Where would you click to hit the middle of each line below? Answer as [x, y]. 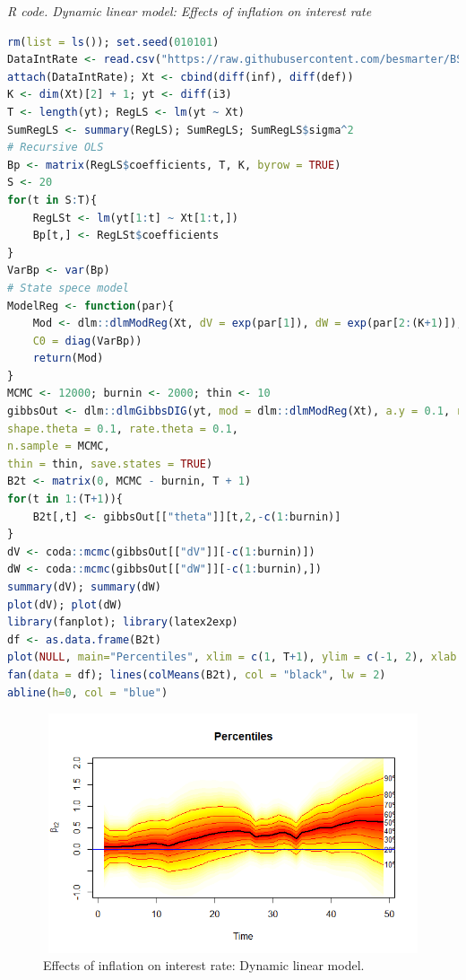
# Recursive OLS [56, 148]
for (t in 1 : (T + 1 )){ [65, 499]
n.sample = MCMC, [59, 446]
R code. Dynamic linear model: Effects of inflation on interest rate [190, 11]
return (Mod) [68, 359]
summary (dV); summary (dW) [84, 587]
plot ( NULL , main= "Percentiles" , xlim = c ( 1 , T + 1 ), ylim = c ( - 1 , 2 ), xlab [232, 657]
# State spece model [69, 288]
